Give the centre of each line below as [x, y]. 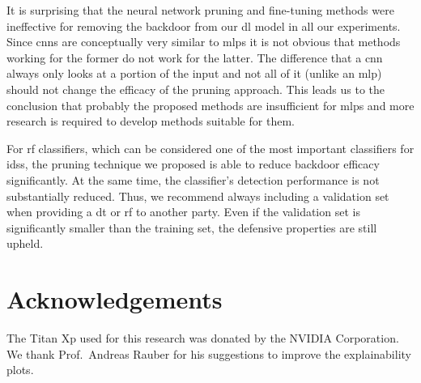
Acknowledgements [115, 299]
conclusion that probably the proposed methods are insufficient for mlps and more [210, 105]
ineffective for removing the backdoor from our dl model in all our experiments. [204, 26]
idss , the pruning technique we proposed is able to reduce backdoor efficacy [193, 164]
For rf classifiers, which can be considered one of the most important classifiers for [210, 148]
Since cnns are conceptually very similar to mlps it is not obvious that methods [204, 42]
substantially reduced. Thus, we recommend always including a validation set [198, 196]
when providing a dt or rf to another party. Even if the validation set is [183, 212]
